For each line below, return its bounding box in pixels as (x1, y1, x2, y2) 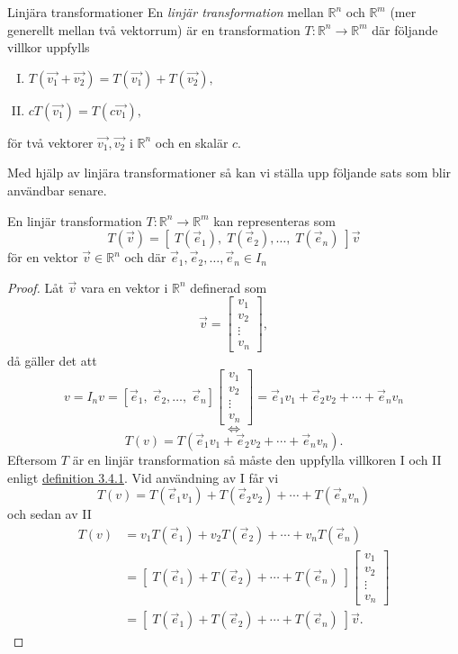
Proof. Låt (7, 277, 64, 296)
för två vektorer (7, 132, 94, 151)
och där (124, 248, 166, 267)
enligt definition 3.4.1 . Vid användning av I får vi (7, 468, 279, 486)
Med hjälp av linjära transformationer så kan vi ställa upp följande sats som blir (7, 163, 452, 182)
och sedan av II (7, 504, 92, 523)
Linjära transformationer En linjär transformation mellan (7, 3, 324, 21)
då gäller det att (7, 350, 97, 369)
